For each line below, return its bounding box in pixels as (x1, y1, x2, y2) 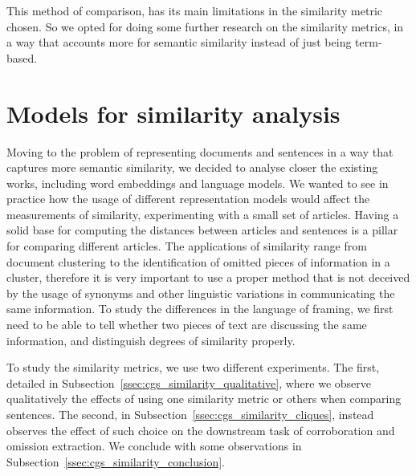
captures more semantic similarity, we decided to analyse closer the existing (6, 159, 378, 176)
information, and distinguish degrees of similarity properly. (6, 332, 296, 348)
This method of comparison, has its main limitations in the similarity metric (6, 2, 383, 18)
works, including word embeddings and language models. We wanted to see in (6, 174, 389, 191)
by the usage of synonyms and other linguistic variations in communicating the (6, 284, 395, 301)
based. (6, 49, 38, 66)
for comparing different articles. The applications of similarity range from (6, 238, 367, 254)
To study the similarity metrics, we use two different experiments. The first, (6, 359, 380, 376)
